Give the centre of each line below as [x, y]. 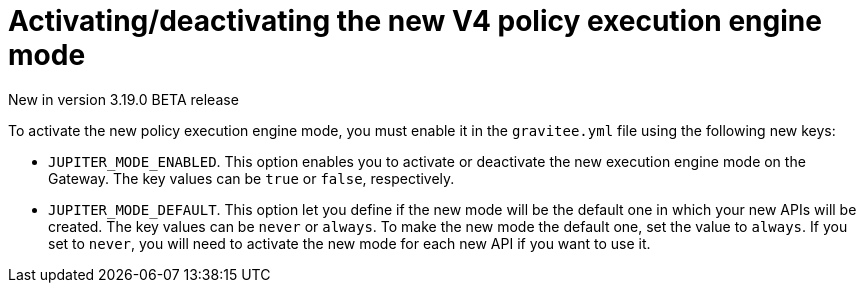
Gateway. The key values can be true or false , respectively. [251, 178]
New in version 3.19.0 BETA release [123, 99]
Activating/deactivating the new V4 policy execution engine [415, 21]
